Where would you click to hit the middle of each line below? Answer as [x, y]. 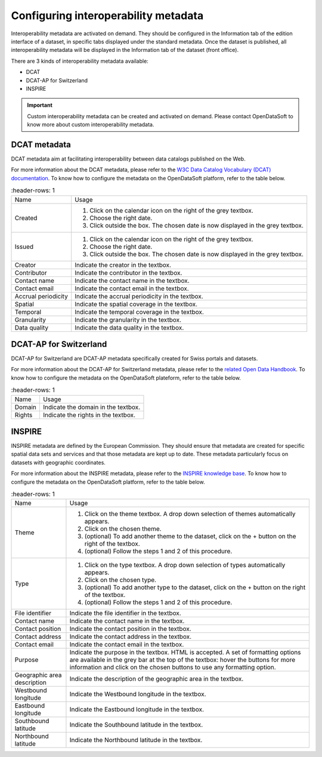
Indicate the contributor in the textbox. [129, 273]
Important [40, 105]
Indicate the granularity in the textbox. [128, 319]
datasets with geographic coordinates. [58, 462]
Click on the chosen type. [120, 580]
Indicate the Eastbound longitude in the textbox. [137, 709]
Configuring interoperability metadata [107, 16]
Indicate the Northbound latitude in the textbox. [136, 740]
